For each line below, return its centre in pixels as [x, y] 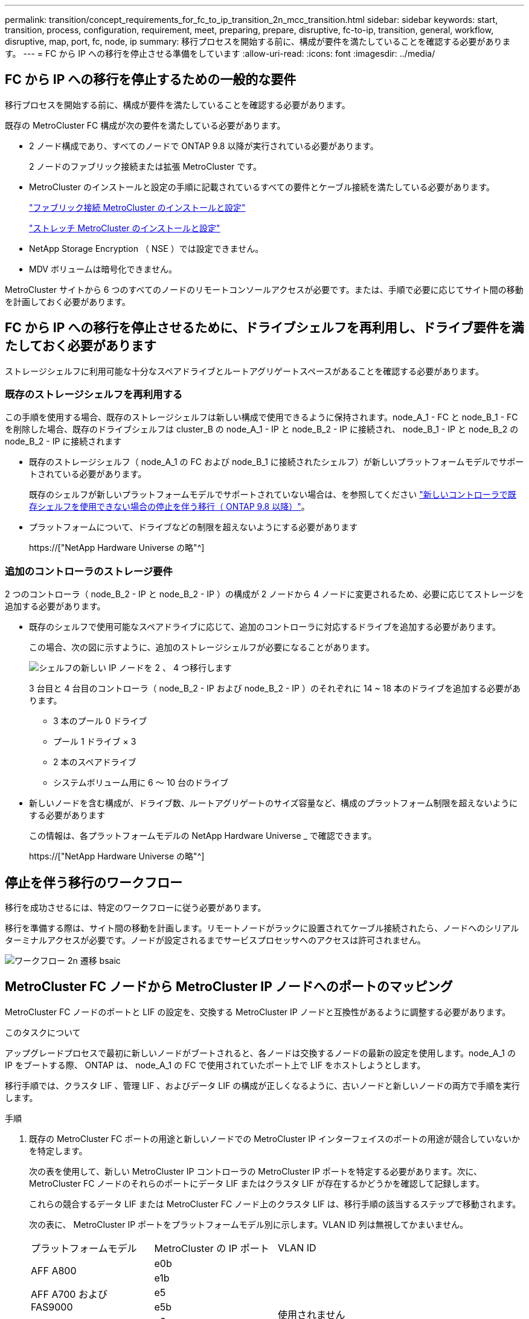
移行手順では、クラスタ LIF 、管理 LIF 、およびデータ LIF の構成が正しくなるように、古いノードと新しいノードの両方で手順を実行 [262, 1085]
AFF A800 [54, 1270]
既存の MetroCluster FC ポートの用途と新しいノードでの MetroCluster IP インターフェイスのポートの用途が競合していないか [275, 1138]
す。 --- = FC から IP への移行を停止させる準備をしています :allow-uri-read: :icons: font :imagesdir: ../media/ [220, 53]
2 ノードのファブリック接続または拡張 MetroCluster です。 [145, 166]
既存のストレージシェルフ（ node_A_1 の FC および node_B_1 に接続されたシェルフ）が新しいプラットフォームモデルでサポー [277, 462]
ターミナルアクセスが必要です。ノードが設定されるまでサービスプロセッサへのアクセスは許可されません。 [215, 940]
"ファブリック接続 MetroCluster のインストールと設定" [137, 207]
